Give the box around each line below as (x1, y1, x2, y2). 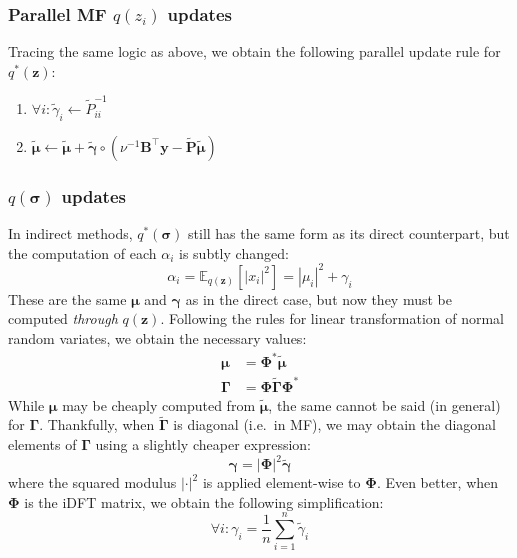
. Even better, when (376, 472, 499, 493)
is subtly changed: (179, 242, 289, 263)
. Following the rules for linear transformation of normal (160, 308, 505, 329)
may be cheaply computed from (62, 394, 256, 415)
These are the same (8, 288, 127, 309)
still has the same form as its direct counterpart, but (188, 223, 510, 244)
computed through (8, 308, 118, 329)
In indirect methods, (8, 223, 133, 244)
